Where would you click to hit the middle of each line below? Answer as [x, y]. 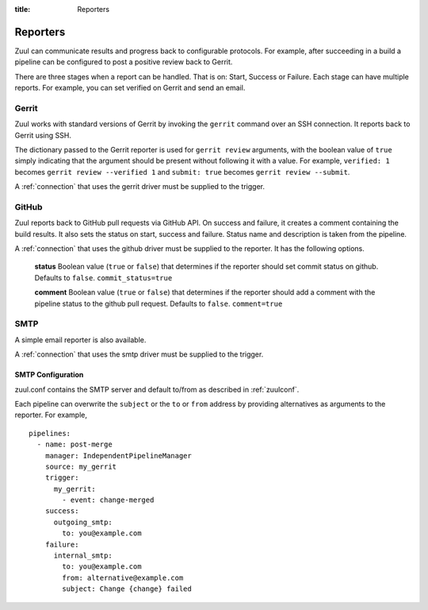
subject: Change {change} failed [127, 589]
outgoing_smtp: [83, 522]
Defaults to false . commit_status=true [103, 277]
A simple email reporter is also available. [80, 340]
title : [23, 9]
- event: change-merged [108, 500]
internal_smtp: [83, 556]
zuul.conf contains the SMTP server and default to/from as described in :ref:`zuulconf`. [157, 389]
